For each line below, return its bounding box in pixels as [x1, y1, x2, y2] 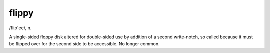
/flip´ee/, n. [9, 25, 32, 31]
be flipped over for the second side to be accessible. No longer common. [9, 41, 160, 47]
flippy [9, 7, 34, 18]
